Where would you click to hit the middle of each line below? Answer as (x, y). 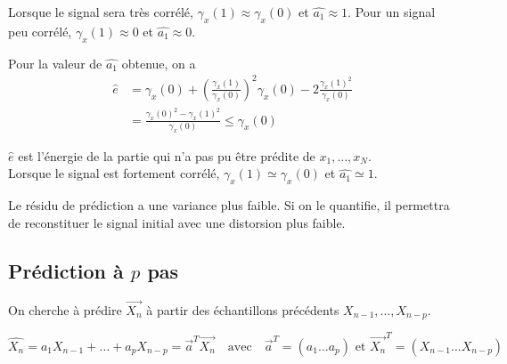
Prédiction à (66, 270)
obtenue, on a (159, 63)
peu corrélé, (40, 31)
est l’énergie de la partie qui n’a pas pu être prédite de (167, 155)
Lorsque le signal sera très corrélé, (101, 12)
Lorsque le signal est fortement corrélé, (114, 173)
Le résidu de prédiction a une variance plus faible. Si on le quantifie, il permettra (229, 205)
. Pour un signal (392, 12)
